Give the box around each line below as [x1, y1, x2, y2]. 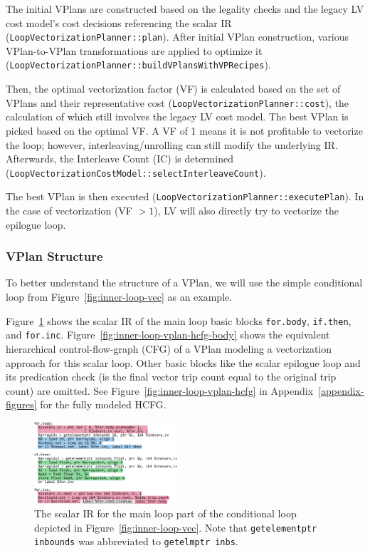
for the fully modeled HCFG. [40, 397, 166, 412]
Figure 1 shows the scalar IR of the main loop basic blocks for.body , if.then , [6, 313, 351, 328]
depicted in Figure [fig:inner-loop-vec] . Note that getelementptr [34, 520, 317, 534]
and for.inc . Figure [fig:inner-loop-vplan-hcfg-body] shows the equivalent [6, 327, 330, 342]
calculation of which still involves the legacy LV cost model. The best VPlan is [6, 109, 349, 124]
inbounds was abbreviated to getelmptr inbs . [34, 534, 238, 549]
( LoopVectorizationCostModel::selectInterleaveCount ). [6, 165, 266, 180]
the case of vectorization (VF [6, 203, 133, 218]
